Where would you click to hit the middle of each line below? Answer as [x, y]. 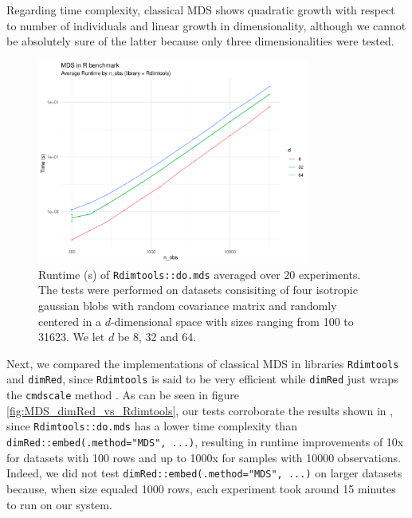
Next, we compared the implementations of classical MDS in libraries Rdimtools [203, 363]
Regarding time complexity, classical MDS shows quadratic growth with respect [201, 10]
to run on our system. [59, 504]
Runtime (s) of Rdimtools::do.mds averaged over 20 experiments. [200, 274]
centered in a [70, 321]
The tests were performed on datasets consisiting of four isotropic [198, 290]
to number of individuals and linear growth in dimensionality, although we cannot [206, 25]
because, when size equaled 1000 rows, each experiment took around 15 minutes [201, 488]
